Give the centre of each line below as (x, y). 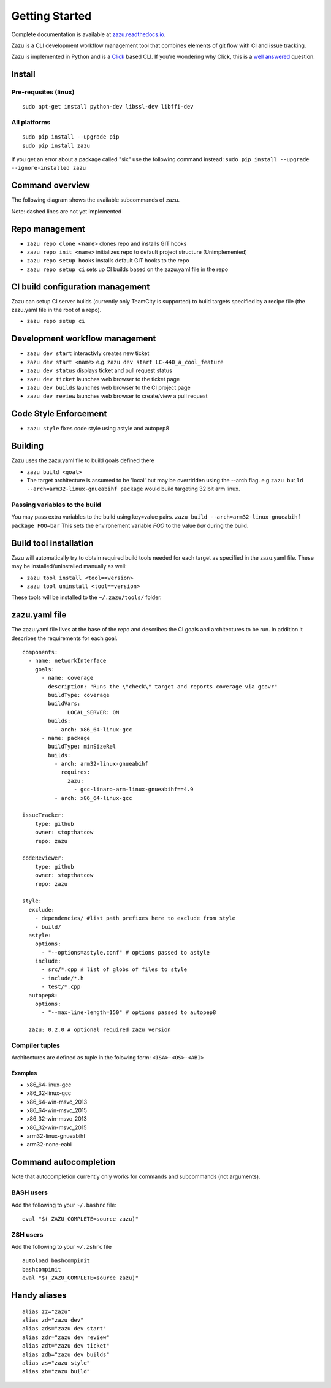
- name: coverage (67, 678)
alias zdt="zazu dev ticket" (66, 1346)
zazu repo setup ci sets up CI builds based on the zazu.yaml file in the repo (127, 269)
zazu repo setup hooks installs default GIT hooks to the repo (108, 261)
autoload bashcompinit (56, 1261)
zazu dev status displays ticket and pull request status (100, 370)
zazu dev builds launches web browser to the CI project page (108, 387)
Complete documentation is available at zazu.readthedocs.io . (89, 34)
